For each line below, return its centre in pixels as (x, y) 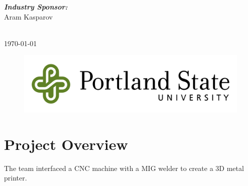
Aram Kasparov (28, 16)
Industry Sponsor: (36, 7)
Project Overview (66, 144)
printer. (16, 178)
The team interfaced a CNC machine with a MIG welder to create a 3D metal (124, 168)
